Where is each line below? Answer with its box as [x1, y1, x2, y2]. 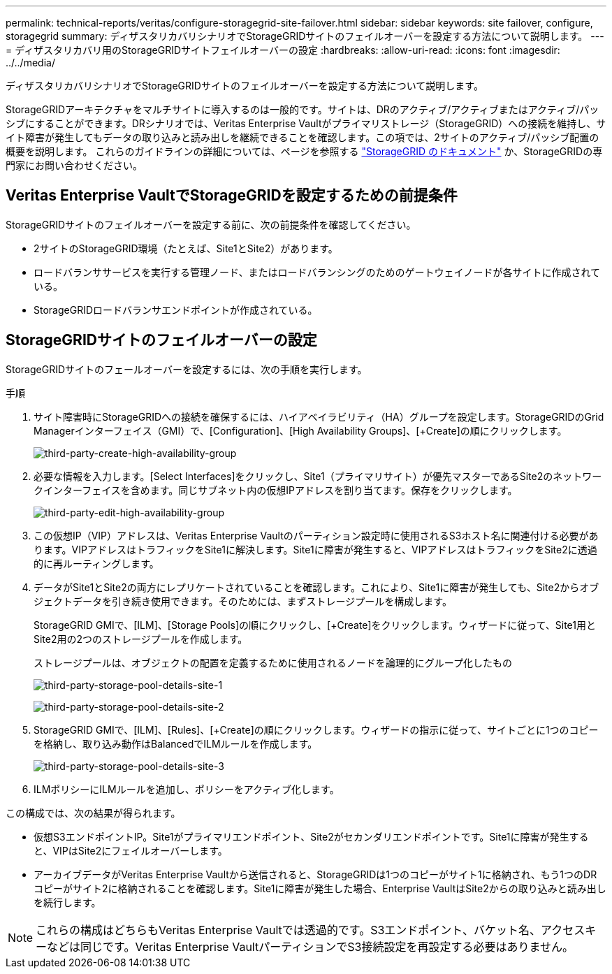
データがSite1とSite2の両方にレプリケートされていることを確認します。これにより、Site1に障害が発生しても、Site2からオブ [34, 581, 599, 593]
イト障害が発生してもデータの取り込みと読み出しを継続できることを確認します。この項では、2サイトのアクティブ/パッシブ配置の [6, 131, 599, 143]
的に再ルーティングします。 [34, 557, 159, 569]
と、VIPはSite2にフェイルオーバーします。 [34, 844, 228, 857]
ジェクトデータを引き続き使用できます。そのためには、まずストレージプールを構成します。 [34, 595, 452, 607]
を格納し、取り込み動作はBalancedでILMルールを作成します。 [34, 737, 318, 750]
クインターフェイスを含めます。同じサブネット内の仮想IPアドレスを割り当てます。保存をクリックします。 [34, 484, 518, 496]
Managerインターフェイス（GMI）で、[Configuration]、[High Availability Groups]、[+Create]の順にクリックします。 [34, 424, 567, 437]
